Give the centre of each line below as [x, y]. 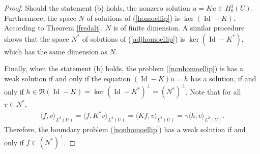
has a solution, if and [223, 78]
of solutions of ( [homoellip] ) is [133, 18]
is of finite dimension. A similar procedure [179, 28]
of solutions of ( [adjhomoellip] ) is [134, 38]
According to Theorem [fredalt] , [54, 28]
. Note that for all [213, 91]
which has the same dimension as [56, 51]
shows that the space [37, 38]
